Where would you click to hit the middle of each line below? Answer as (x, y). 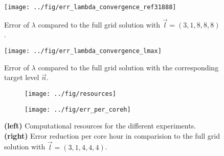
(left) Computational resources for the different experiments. (100, 126)
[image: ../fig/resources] (70, 94)
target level (22, 77)
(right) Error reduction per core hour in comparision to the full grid (112, 135)
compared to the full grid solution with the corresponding (128, 67)
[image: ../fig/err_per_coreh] (78, 109)
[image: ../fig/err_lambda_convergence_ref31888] (90, 7)
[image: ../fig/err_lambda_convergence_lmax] (83, 51)
